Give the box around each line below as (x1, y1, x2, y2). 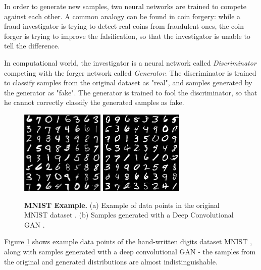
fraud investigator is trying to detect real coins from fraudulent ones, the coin (4, 21, 244, 31)
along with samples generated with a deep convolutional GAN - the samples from (4, 246, 256, 257)
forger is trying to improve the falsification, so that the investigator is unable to (4, 30, 250, 41)
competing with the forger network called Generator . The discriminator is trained (4, 67, 256, 78)
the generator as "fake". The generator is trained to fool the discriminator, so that (4, 87, 257, 97)
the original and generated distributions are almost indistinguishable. (4, 256, 218, 266)
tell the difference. (4, 40, 60, 51)
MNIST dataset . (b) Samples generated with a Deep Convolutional (24, 209, 234, 220)
